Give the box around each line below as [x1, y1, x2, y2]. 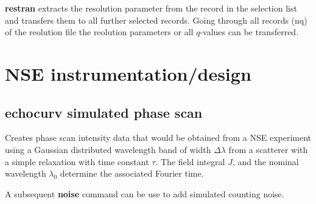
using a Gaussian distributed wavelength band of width [5, 143, 211, 155]
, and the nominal [232, 155, 299, 168]
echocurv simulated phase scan [5, 103, 203, 121]
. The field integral [155, 155, 225, 168]
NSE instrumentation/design [5, 61, 251, 86]
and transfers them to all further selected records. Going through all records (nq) [5, 13, 307, 26]
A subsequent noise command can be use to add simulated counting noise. [5, 187, 284, 200]
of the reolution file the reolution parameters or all [5, 25, 194, 38]
